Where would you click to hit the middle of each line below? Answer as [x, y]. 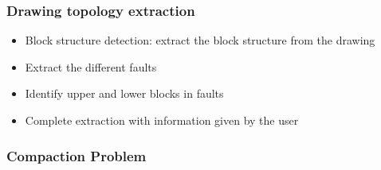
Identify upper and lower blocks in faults [124, 93]
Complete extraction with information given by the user [162, 120]
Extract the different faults [91, 66]
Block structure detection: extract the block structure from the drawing [200, 40]
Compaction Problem [77, 155]
